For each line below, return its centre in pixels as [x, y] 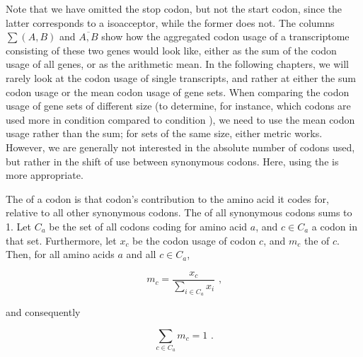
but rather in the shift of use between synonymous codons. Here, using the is [172, 161]
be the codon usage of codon [194, 240]
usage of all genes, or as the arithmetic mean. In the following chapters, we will [177, 64]
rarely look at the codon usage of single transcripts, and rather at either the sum [181, 77]
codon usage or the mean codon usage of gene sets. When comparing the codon [178, 92]
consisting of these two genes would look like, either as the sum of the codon [171, 50]
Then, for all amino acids [60, 254]
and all [141, 254]
